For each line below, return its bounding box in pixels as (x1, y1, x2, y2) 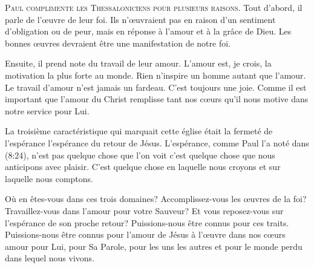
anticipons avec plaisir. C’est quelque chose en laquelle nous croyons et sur (5, 160, 281, 173)
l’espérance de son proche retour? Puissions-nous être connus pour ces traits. (5, 216, 289, 229)
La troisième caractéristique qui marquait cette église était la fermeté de (5, 125, 273, 137)
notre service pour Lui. (5, 104, 90, 117)
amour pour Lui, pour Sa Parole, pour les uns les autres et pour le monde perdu (5, 240, 303, 252)
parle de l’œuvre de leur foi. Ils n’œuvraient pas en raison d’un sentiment (5, 13, 276, 25)
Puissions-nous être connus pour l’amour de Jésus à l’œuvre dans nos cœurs (5, 228, 286, 241)
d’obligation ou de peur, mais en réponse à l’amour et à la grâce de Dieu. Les (5, 25, 292, 38)
